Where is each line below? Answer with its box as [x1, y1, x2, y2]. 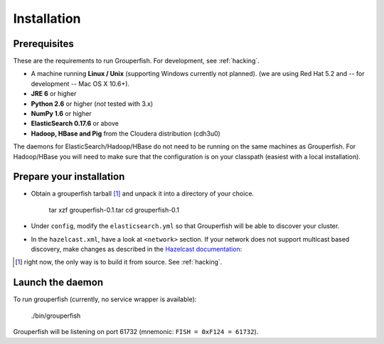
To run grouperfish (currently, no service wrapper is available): [13, 295, 197, 303]
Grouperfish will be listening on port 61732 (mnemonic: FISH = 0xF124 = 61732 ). [13, 328, 259, 336]
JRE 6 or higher [31, 90, 77, 98]
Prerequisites [13, 38, 74, 50]
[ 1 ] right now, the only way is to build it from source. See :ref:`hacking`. [15, 258, 223, 267]
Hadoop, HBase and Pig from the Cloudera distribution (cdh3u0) [31, 129, 220, 138]
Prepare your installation [13, 171, 125, 183]
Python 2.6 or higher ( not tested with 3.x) [31, 100, 154, 108]
